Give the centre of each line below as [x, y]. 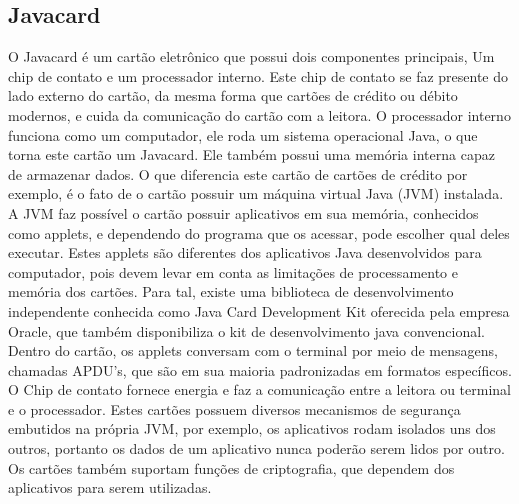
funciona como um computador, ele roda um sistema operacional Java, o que [243, 134]
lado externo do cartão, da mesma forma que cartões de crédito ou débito [233, 95]
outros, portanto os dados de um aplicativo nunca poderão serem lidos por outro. [256, 448]
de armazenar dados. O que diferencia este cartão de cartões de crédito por [238, 173]
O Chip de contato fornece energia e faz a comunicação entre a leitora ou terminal [259, 389]
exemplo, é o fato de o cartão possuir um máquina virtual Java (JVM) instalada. [256, 193]
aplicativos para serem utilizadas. [110, 487]
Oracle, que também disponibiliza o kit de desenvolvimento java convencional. [246, 330]
